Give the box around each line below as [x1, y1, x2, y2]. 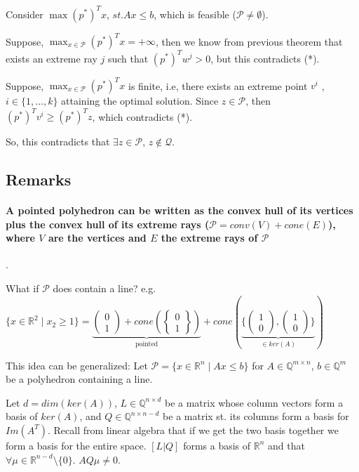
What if [6, 281, 39, 296]
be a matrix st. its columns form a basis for [163, 409, 349, 424]
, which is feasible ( [154, 6, 236, 21]
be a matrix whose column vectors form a [164, 395, 344, 409]
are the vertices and [48, 230, 147, 245]
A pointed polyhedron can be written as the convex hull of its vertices [6, 203, 353, 218]
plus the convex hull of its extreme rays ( [6, 216, 210, 231]
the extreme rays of [161, 230, 258, 245]
